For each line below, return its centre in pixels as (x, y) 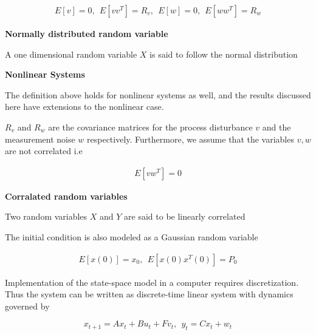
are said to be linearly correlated (185, 216)
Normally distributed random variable (87, 34)
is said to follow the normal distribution (224, 54)
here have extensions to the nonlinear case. (84, 107)
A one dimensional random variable (71, 54)
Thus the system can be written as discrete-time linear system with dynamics (149, 294)
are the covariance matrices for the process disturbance (150, 127)
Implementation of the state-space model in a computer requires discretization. (152, 282)
